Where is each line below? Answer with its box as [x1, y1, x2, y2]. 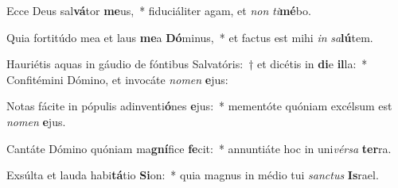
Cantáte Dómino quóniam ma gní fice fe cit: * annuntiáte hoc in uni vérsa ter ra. [6, 140, 392, 156]
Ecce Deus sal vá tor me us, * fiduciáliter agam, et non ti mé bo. [6, 2, 311, 18]
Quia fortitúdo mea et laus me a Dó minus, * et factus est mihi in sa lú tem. [6, 29, 373, 45]
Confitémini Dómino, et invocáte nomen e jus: [6, 71, 228, 87]
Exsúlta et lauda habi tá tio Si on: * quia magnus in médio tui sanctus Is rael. [6, 167, 379, 183]
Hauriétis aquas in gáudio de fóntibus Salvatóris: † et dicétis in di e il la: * [6, 56, 368, 72]
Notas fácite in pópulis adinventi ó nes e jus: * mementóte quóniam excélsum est [6, 98, 392, 114]
